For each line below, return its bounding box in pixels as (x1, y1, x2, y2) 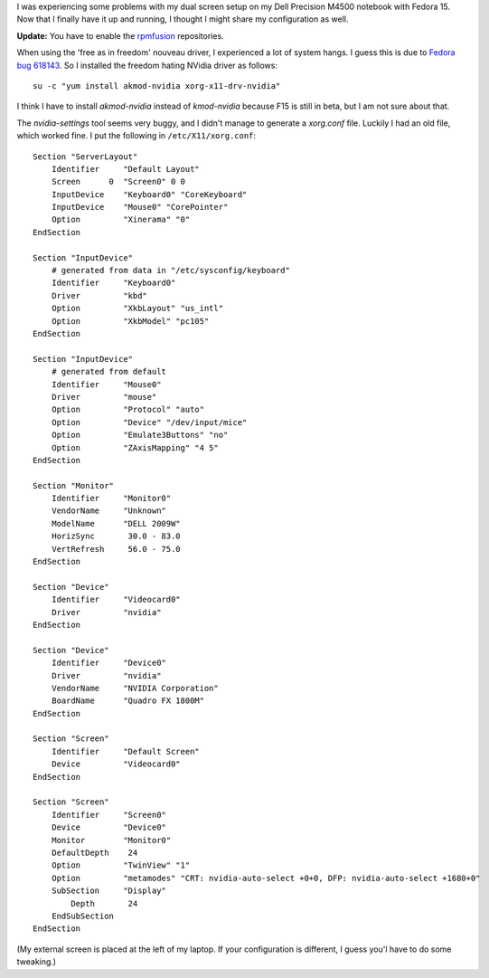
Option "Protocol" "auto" (51, 404, 205, 415)
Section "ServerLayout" (33, 151, 138, 162)
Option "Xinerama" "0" (51, 214, 191, 225)
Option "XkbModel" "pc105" (51, 316, 210, 326)
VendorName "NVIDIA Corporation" (51, 683, 219, 693)
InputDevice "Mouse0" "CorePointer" (51, 202, 229, 213)
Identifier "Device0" (51, 658, 167, 669)
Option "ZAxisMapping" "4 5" (51, 442, 219, 452)
